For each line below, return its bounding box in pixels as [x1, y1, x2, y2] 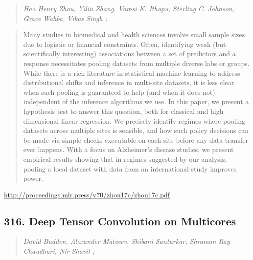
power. [23, 173, 43, 183]
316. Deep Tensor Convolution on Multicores [4, 213, 236, 228]
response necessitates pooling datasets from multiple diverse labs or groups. [23, 58, 250, 68]
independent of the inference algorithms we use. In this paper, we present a [23, 96, 249, 107]
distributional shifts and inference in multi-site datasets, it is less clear [23, 77, 234, 87]
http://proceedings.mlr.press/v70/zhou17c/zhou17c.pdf [4, 189, 170, 199]
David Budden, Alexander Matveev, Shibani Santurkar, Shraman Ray [23, 236, 230, 246]
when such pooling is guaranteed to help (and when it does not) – [23, 87, 221, 97]
